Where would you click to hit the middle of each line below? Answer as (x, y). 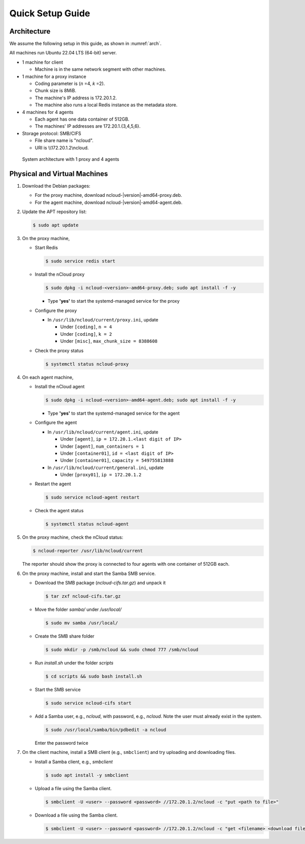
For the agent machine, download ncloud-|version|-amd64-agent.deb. (109, 202)
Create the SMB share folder (65, 636)
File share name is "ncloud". (64, 140)
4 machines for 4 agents (48, 112)
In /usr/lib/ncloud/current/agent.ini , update (103, 432)
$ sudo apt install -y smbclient (87, 775)
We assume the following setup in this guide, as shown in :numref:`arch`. (85, 44)
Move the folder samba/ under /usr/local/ (78, 609)
